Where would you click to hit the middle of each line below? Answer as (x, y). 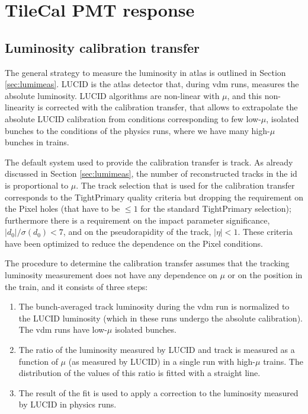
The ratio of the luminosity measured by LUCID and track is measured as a (157, 350)
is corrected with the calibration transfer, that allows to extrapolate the (168, 107)
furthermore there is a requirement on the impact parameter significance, (137, 220)
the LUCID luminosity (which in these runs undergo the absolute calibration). (161, 318)
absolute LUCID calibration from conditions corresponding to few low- (133, 118)
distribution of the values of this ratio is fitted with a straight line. (139, 373)
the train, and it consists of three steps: (76, 286)
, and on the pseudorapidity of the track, (137, 232)
